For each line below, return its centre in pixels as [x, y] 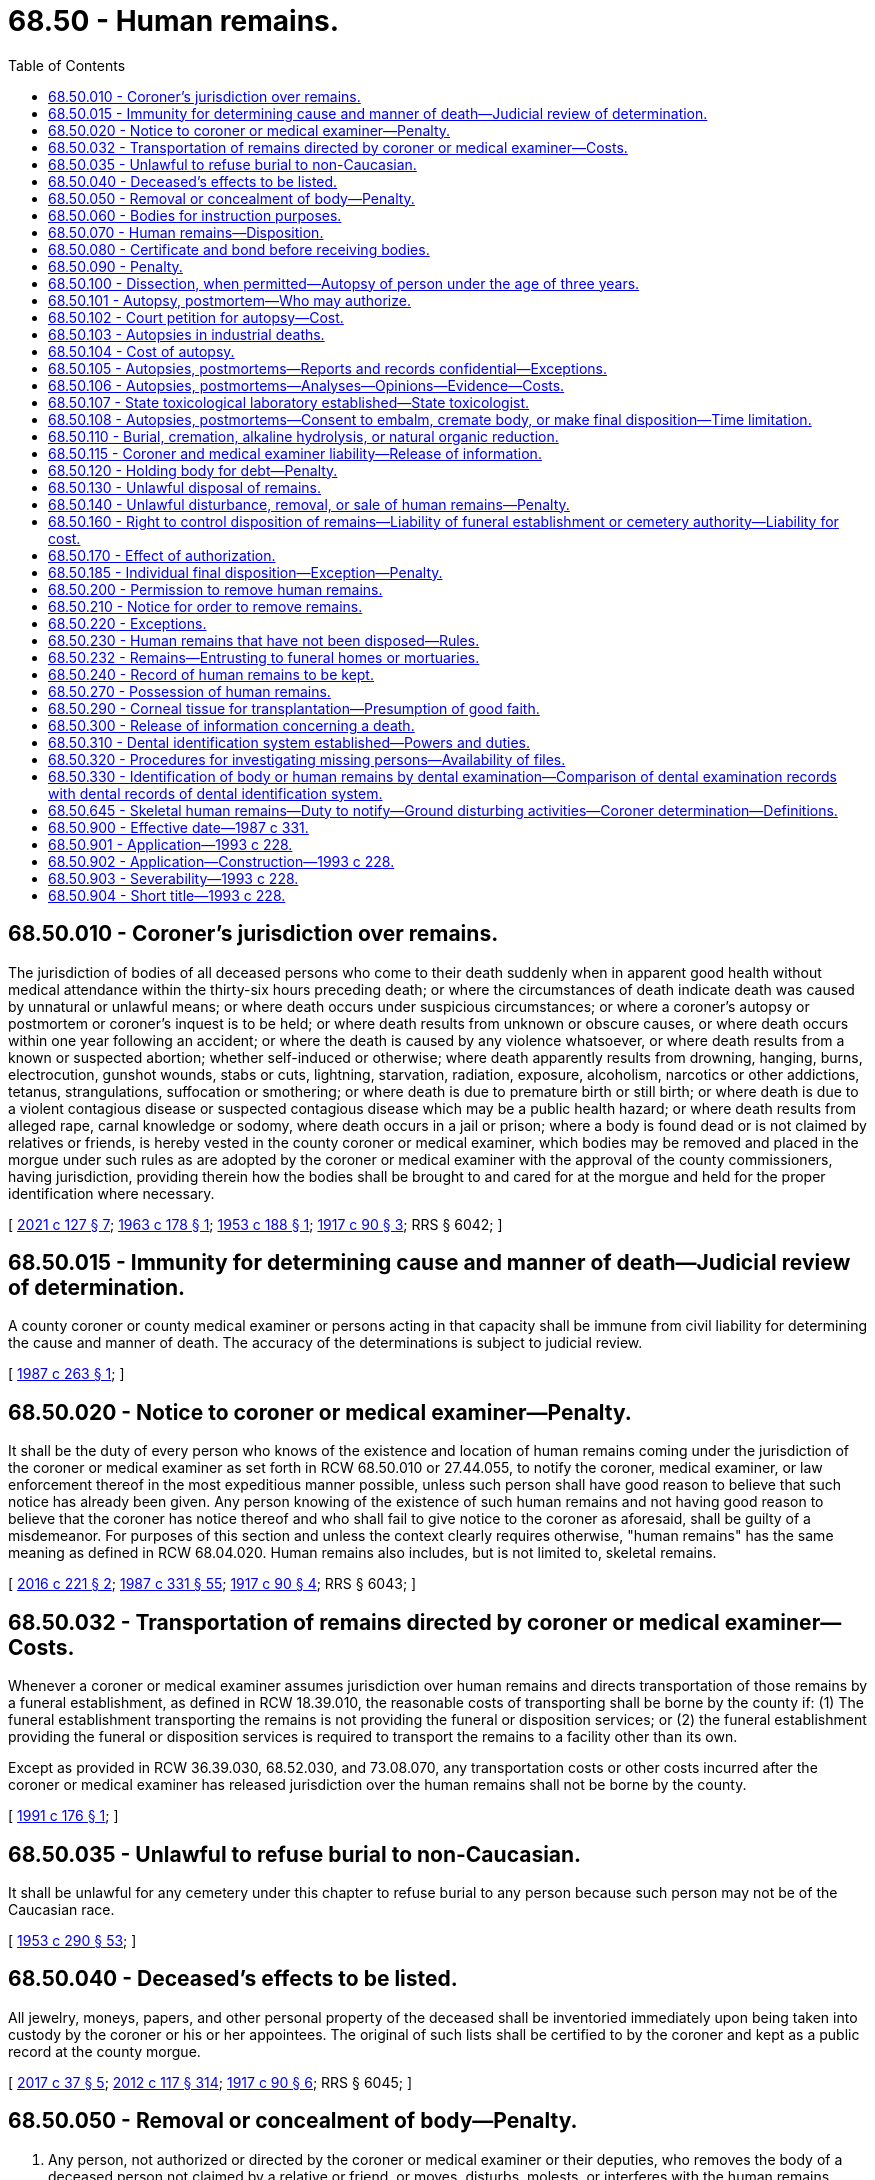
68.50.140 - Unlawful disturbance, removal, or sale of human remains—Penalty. [309, 504]
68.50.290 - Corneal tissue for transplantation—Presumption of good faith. [294, 708]
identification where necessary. [111, 1193]
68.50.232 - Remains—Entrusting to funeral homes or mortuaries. [264, 657]
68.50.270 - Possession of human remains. [189, 691]
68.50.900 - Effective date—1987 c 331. [178, 827]
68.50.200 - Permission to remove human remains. [215, 589]
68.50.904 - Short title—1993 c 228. [167, 895]
